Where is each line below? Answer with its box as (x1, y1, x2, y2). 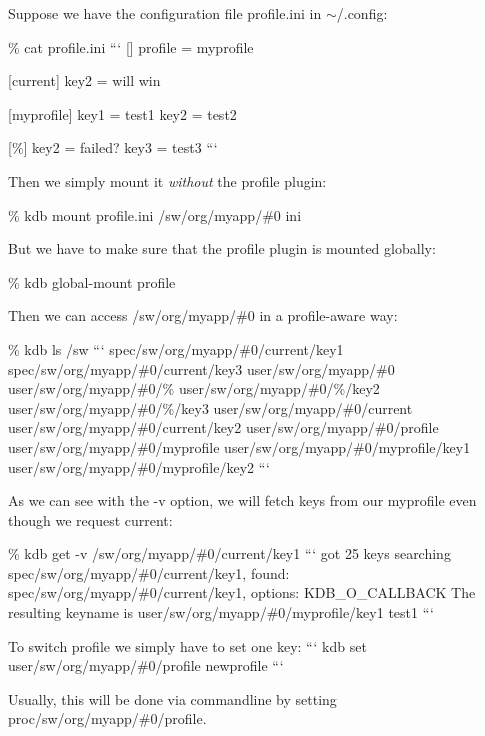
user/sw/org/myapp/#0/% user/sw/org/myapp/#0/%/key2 (8, 378, 380, 399)
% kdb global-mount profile (8, 271, 176, 292)
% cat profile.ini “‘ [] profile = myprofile (8, 36, 254, 57)
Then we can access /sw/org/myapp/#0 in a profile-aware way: (8, 305, 398, 326)
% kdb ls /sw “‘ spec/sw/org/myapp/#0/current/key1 (8, 338, 344, 359)
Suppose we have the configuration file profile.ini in (8, 3, 322, 23)
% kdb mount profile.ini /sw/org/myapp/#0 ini (8, 204, 302, 225)
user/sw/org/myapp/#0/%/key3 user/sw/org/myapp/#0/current (8, 397, 413, 418)
